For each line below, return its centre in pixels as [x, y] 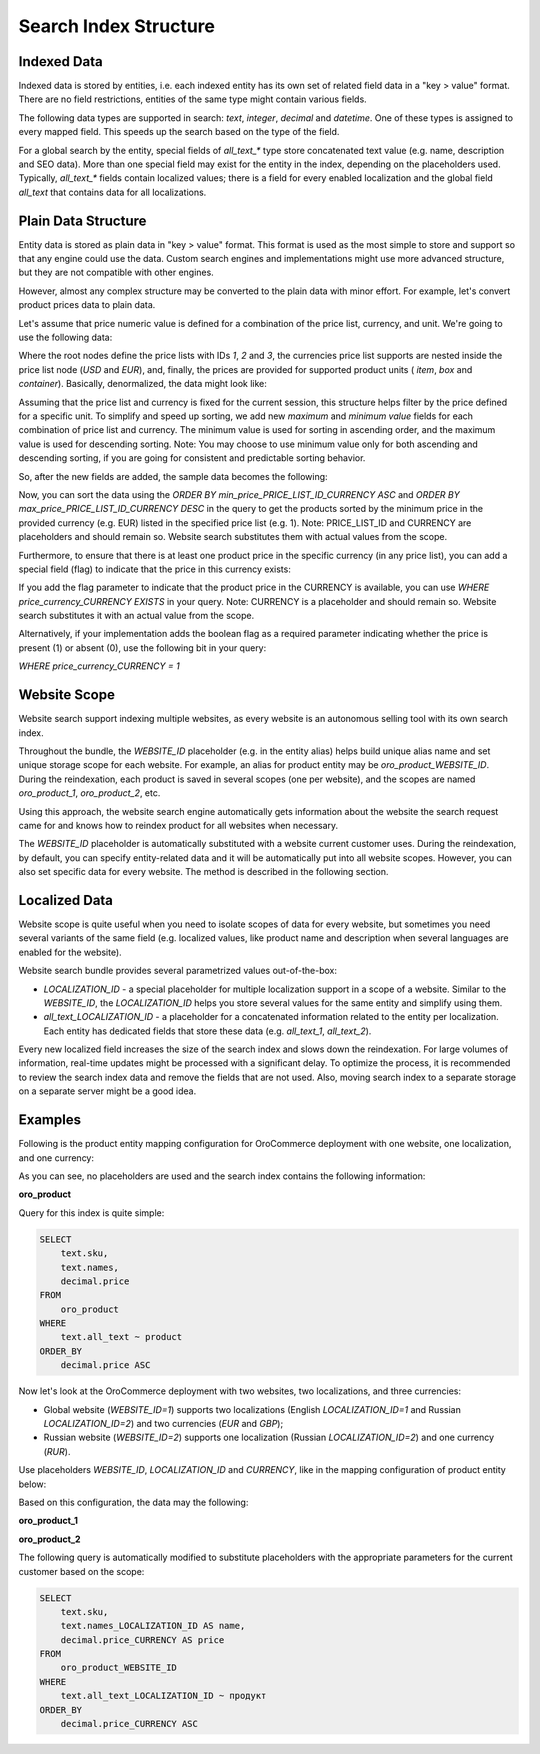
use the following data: [65, 337]
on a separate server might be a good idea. [107, 1091]
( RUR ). [57, 1451]
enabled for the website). [70, 952]
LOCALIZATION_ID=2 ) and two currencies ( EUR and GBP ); [163, 1423]
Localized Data [66, 900]
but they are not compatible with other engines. [116, 272]
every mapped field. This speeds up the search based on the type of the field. [179, 132]
